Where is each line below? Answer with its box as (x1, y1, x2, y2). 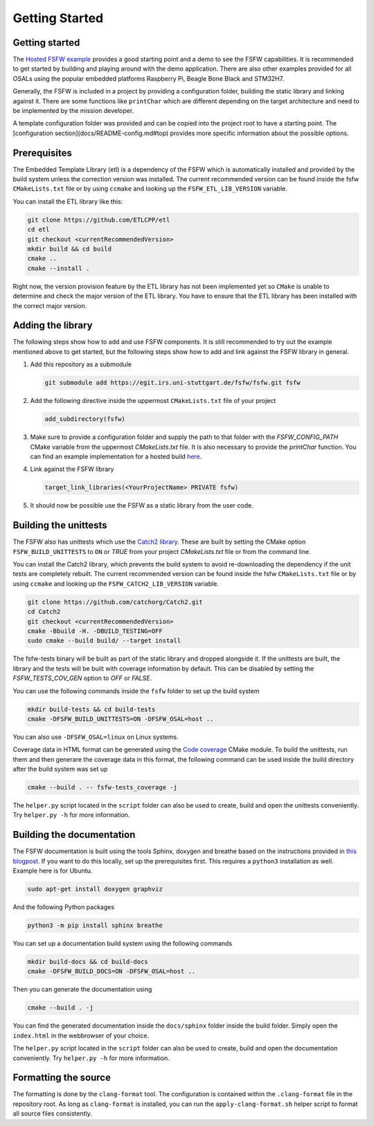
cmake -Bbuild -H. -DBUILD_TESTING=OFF (27, 627, 163, 635)
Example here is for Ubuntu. (12, 866, 93, 875)
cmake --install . (27, 264, 90, 272)
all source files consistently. (12, 1109, 93, 1118)
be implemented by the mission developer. (12, 107, 134, 115)
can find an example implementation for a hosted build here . (30, 452, 202, 461)
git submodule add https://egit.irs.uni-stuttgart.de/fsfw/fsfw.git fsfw (44, 379, 301, 387)
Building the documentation (12, 829, 136, 841)
